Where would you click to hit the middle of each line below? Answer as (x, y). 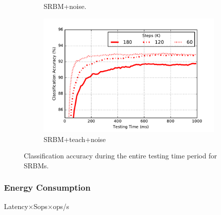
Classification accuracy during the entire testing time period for (120, 156)
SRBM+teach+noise (75, 139)
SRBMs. (36, 165)
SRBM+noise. (65, 6)
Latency (16, 206)
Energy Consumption (47, 187)
